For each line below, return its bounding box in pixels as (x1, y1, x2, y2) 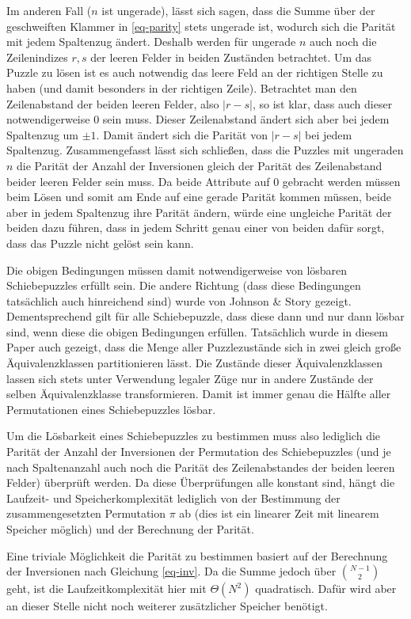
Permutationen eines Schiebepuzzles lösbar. (6, 401, 216, 417)
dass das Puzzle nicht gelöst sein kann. (6, 234, 194, 251)
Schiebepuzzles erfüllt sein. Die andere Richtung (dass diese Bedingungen (6, 277, 361, 294)
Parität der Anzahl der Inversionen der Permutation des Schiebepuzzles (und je (6, 443, 391, 460)
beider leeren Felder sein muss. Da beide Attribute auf (6, 173, 270, 189)
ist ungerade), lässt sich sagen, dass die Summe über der (101, 2, 375, 18)
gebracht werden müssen (282, 173, 401, 189)
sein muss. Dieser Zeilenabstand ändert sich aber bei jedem (102, 111, 390, 127)
